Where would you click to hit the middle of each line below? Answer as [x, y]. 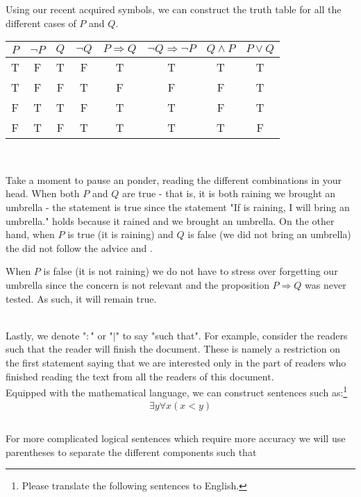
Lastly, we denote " [46, 335]
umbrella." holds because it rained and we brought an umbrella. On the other [170, 220]
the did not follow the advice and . [79, 247]
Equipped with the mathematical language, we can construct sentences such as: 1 [177, 391]
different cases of [41, 23]
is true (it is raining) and [120, 234]
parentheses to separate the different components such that [131, 452]
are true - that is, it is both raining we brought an [229, 193]
